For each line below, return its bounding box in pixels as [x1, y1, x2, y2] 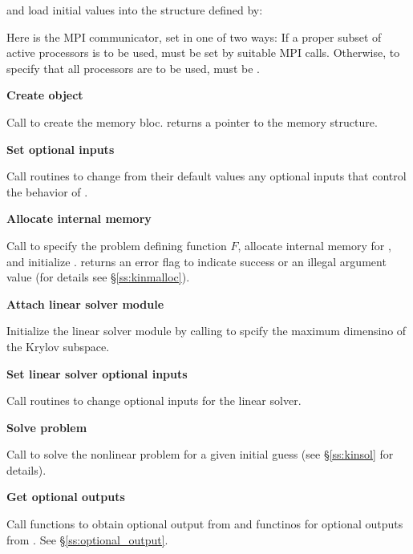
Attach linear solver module [6, 295, 164, 312]
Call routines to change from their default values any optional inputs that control [6, 168, 407, 184]
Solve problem [6, 419, 87, 435]
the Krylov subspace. [6, 338, 110, 354]
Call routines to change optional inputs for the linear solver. [6, 392, 302, 409]
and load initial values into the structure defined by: [6, 2, 263, 18]
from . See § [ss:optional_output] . [6, 531, 168, 548]
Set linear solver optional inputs [6, 365, 188, 382]
